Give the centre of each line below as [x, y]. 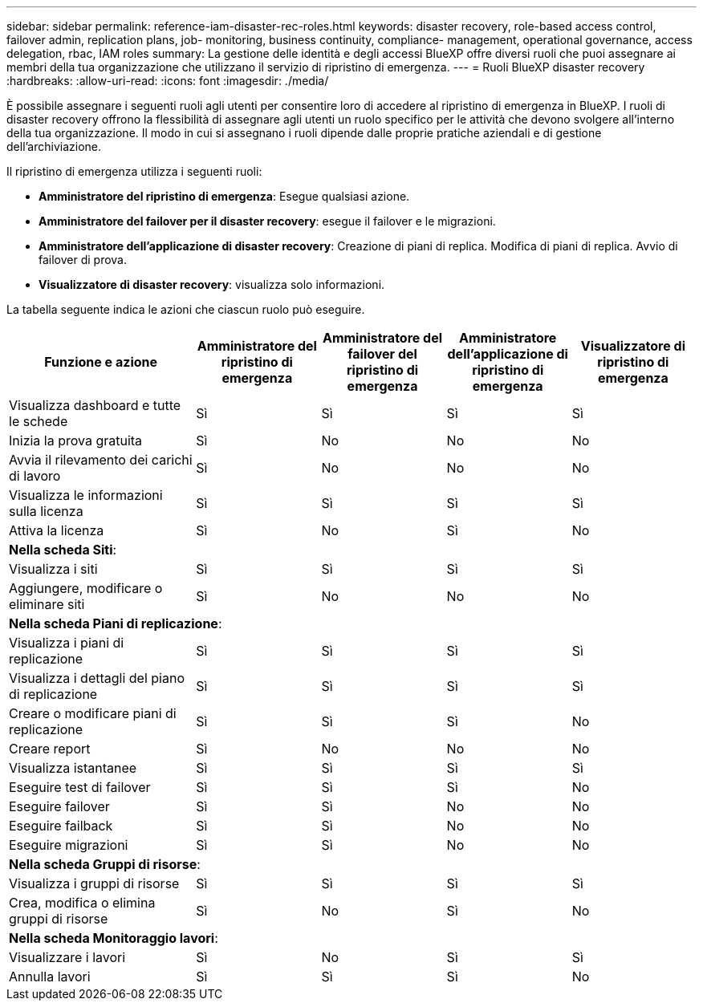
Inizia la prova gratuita [76, 441]
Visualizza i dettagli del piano [97, 678]
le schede [39, 421]
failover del [382, 354]
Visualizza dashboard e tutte [95, 405]
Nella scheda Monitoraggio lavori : [114, 938]
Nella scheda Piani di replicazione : [116, 623]
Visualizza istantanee [73, 768]
